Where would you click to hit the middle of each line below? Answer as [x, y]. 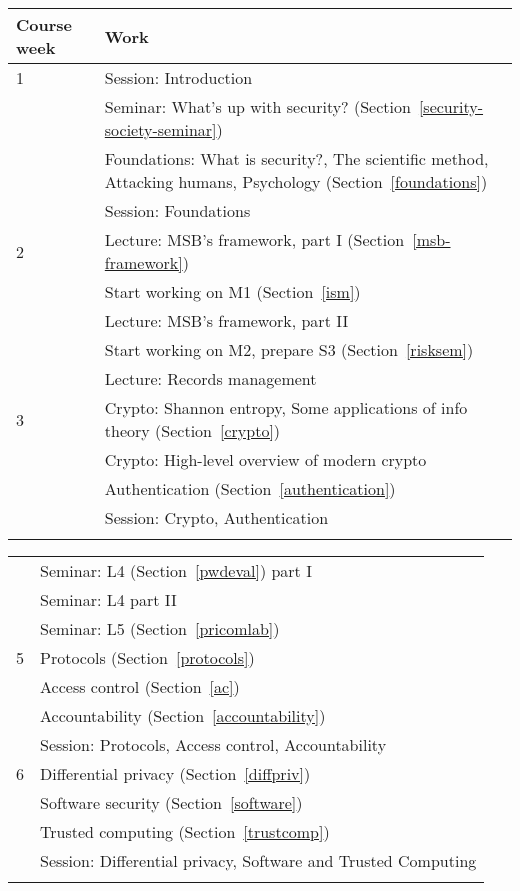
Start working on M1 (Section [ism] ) [232, 291]
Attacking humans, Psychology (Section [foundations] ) [296, 181]
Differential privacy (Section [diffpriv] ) [175, 773]
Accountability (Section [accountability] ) [183, 715]
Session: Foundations [177, 210]
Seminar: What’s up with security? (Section [257, 106]
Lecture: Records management [210, 378]
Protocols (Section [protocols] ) [147, 657]
